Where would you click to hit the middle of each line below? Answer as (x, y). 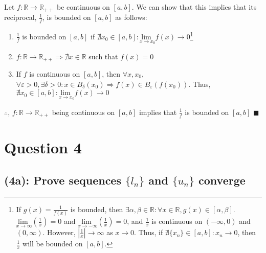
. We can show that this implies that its (194, 7)
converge (222, 180)
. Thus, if (149, 232)
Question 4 (43, 147)
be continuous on (83, 7)
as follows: (131, 17)
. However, (59, 232)
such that (103, 56)
